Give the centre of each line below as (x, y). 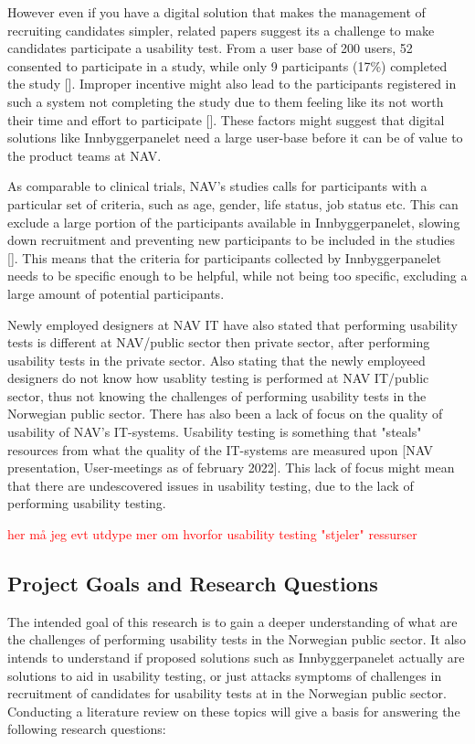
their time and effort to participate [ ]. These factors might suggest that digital (226, 119)
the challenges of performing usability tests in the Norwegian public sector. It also (237, 639)
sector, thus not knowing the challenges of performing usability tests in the (217, 395)
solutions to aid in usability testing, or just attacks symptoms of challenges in (225, 675)
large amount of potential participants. (116, 293)
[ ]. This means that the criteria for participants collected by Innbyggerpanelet (224, 257)
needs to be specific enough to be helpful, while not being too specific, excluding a (237, 276)
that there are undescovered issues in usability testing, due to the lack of (211, 485)
